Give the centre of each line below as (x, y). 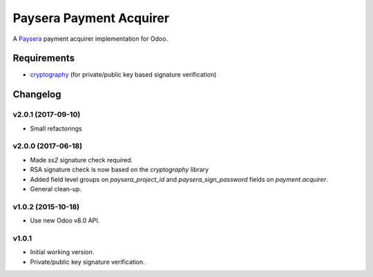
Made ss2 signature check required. (82, 160)
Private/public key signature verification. (87, 262)
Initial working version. (62, 252)
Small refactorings (56, 128)
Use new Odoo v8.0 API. (65, 220)
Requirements (44, 58)
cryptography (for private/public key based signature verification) (123, 75)
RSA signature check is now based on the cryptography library (119, 170)
